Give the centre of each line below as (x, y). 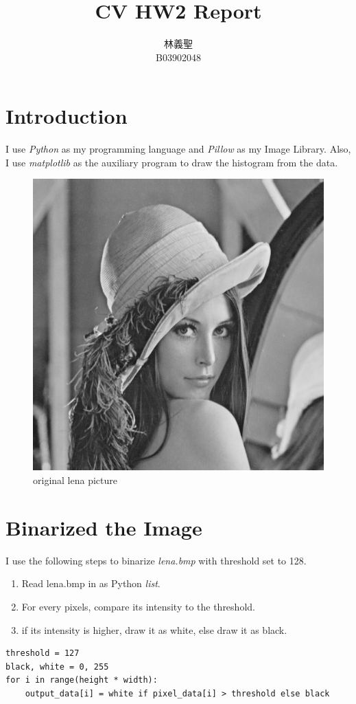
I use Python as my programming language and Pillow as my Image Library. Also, (178, 149)
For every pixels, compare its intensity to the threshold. (138, 606)
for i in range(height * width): (82, 680)
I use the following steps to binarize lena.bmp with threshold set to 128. (156, 560)
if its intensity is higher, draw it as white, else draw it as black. (154, 629)
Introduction (67, 116)
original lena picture (75, 480)
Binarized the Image (104, 527)
